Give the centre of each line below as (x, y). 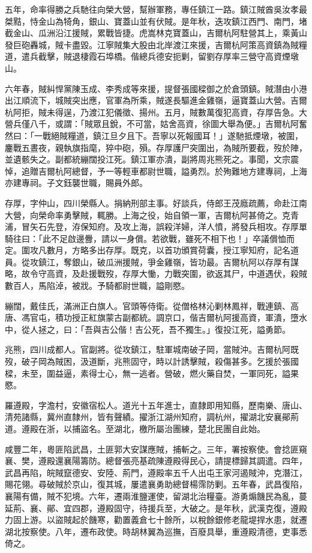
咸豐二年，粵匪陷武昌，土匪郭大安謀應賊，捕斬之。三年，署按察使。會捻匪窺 (156, 449)
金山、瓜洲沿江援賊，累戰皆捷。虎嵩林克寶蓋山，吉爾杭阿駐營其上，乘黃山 (160, 33)
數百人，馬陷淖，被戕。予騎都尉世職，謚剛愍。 (97, 286)
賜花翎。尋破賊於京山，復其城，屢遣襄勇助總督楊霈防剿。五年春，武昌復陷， (156, 484)
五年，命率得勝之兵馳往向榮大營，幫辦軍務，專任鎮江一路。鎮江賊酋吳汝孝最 (156, 9)
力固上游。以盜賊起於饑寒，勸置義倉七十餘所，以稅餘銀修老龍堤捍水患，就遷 (156, 520)
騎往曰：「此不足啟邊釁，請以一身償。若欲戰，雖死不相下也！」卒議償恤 (145, 238)
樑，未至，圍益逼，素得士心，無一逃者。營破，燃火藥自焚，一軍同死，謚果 (152, 373)
